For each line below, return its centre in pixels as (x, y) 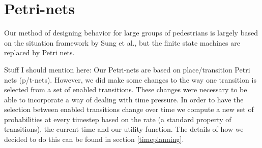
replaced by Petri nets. (39, 52)
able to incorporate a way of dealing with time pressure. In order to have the (124, 99)
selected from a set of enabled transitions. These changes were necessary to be (126, 89)
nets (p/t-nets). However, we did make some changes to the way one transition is (130, 79)
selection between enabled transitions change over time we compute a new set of (129, 109)
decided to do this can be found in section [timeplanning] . (94, 139)
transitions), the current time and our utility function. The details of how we (124, 129)
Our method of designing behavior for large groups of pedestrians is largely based (131, 33)
